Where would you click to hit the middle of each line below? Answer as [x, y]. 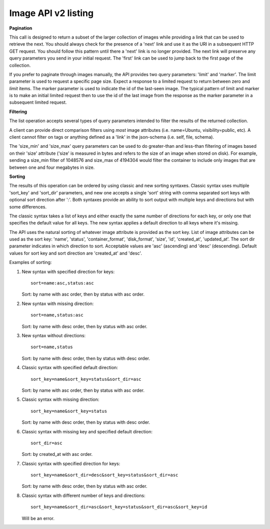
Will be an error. [38, 518]
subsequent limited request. [38, 102]
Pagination [21, 28]
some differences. [28, 207]
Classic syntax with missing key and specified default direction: [87, 431]
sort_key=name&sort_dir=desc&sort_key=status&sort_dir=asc [104, 475]
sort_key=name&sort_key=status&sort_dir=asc [86, 379]
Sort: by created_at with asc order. [57, 454]
